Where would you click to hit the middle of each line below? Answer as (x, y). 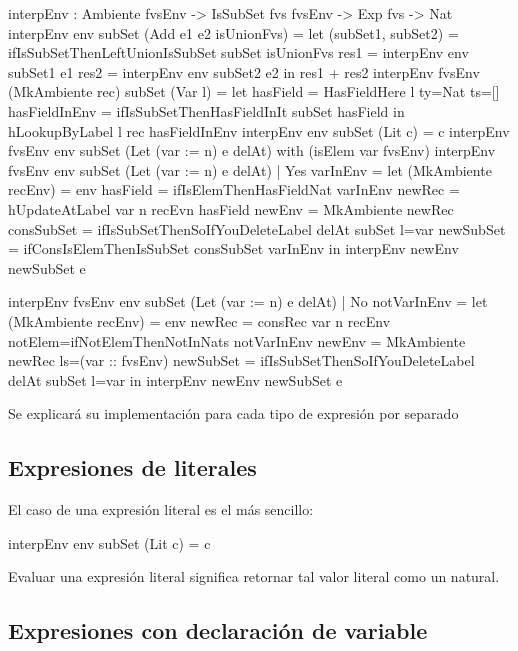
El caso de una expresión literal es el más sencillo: (161, 509)
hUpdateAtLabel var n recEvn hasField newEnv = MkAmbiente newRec (231, 208)
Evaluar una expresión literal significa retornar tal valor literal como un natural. (254, 576)
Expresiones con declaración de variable (218, 630)
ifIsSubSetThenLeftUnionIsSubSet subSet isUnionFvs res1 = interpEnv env (238, 52)
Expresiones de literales (132, 467)
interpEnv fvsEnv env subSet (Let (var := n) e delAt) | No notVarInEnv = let (248, 301)
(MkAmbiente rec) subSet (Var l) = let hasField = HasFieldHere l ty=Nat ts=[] (254, 91)
